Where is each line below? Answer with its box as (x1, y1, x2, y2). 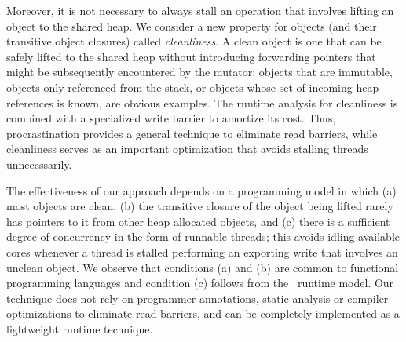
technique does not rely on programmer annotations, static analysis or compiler (6, 289, 389, 306)
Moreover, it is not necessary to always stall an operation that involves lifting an (6, 2, 394, 18)
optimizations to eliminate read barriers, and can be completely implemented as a (6, 305, 400, 322)
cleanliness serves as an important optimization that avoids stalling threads (6, 140, 368, 157)
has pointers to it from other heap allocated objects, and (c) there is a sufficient (6, 213, 390, 229)
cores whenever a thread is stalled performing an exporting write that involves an (6, 243, 398, 260)
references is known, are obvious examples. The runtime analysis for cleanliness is (6, 94, 398, 111)
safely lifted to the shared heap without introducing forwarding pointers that (6, 48, 376, 64)
